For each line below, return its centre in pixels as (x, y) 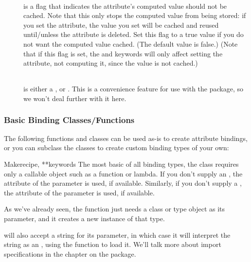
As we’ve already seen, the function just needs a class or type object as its (115, 209)
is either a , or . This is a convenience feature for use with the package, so (133, 89)
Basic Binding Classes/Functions (69, 120)
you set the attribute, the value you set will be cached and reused (121, 25)
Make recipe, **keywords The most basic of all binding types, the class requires (121, 164)
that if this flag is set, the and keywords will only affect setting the (123, 53)
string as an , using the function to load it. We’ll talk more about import (113, 244)
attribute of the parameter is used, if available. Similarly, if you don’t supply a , (123, 183)
